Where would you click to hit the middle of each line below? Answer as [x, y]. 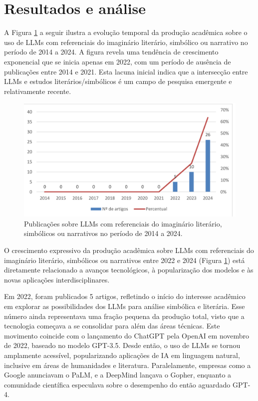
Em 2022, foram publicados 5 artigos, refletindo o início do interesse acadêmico [125, 296]
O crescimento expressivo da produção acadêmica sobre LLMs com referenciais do [129, 250]
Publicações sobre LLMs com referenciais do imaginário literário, [123, 223]
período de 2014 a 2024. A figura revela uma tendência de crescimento [111, 52]
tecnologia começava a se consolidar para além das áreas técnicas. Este [112, 326]
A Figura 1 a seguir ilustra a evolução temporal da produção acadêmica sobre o [126, 32]
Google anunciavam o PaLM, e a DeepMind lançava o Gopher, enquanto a [118, 375]
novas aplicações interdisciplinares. [57, 279]
